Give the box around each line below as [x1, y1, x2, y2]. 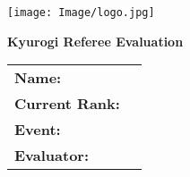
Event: [14, 119, 61, 140]
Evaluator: [14, 145, 90, 166]
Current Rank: [14, 93, 120, 114]
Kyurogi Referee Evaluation [7, 31, 184, 50]
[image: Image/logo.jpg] [7, 6, 155, 19]
